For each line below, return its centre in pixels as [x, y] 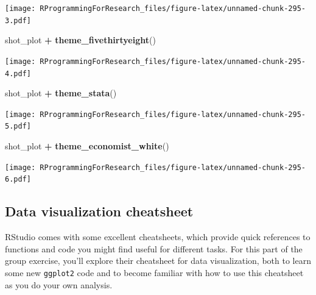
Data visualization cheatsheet [99, 211]
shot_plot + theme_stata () [61, 93]
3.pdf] [18, 20]
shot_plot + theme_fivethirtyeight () [80, 40]
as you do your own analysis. [59, 284]
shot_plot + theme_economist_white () [87, 146]
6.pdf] [18, 179]
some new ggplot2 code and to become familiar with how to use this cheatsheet [154, 273]
